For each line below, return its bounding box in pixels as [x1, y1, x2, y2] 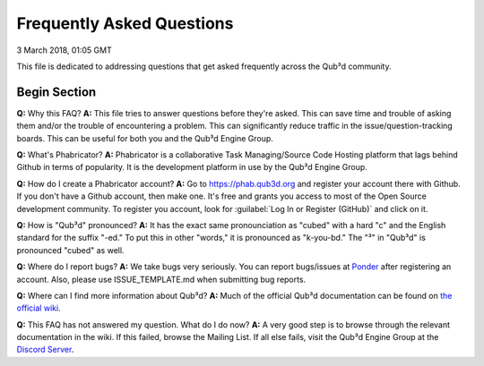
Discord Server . [16, 345, 74, 355]
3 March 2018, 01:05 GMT [16, 45, 112, 55]
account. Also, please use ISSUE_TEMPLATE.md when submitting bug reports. [16, 274, 307, 285]
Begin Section [16, 84, 97, 99]
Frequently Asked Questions [16, 13, 234, 33]
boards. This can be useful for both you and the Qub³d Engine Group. [16, 132, 273, 143]
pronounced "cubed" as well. [16, 244, 125, 255]
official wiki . [16, 302, 62, 313]
